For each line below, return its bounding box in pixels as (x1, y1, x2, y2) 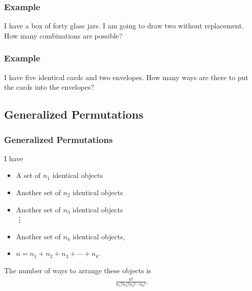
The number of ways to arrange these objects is (4, 265, 152, 275)
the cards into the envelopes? (4, 82, 94, 92)
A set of (16, 170, 41, 180)
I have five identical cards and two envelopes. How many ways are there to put (4, 71, 248, 82)
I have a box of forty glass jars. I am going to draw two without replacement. (4, 20, 244, 31)
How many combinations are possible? (4, 30, 123, 41)
